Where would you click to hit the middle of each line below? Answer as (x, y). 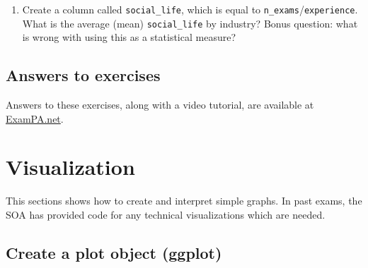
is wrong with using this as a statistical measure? (129, 37)
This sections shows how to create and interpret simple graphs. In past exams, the (184, 201)
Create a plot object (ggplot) (114, 252)
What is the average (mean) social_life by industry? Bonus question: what (190, 23)
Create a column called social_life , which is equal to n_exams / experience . (190, 9)
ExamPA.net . (35, 118)
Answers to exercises (83, 75)
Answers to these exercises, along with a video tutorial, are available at (160, 105)
